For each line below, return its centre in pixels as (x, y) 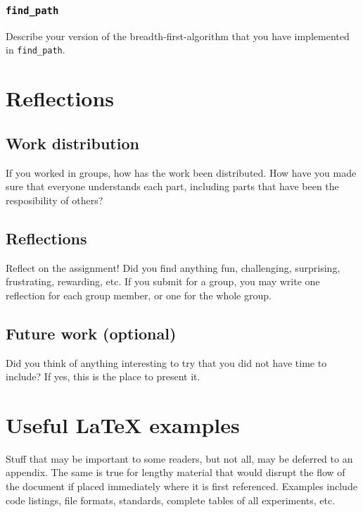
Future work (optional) (91, 333)
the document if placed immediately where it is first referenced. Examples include (181, 486)
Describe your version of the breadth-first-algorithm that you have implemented (178, 36)
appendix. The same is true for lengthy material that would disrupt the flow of (176, 472)
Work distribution (72, 143)
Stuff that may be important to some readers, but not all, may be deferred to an (179, 458)
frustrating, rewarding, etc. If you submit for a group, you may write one (163, 281)
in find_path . (36, 50)
